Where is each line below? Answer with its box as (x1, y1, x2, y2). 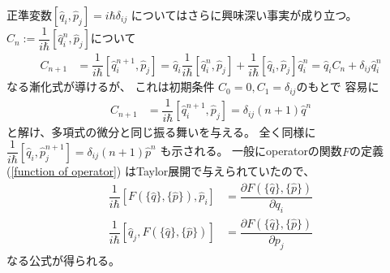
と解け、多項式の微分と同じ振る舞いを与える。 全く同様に (6, 123, 316, 140)
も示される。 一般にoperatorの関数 (160, 142, 342, 159)
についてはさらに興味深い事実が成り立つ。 (131, 6, 358, 23)
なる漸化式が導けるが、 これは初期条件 (6, 78, 215, 95)
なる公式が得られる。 (6, 251, 120, 268)
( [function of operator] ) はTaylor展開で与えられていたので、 (6, 162, 315, 180)
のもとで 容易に (296, 78, 379, 95)
